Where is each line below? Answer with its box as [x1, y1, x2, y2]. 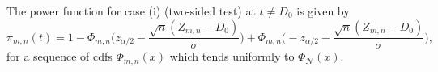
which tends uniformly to [169, 48, 295, 65]
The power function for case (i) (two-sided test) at [6, 2, 256, 19]
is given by [296, 2, 350, 19]
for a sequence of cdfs [6, 48, 113, 65]
